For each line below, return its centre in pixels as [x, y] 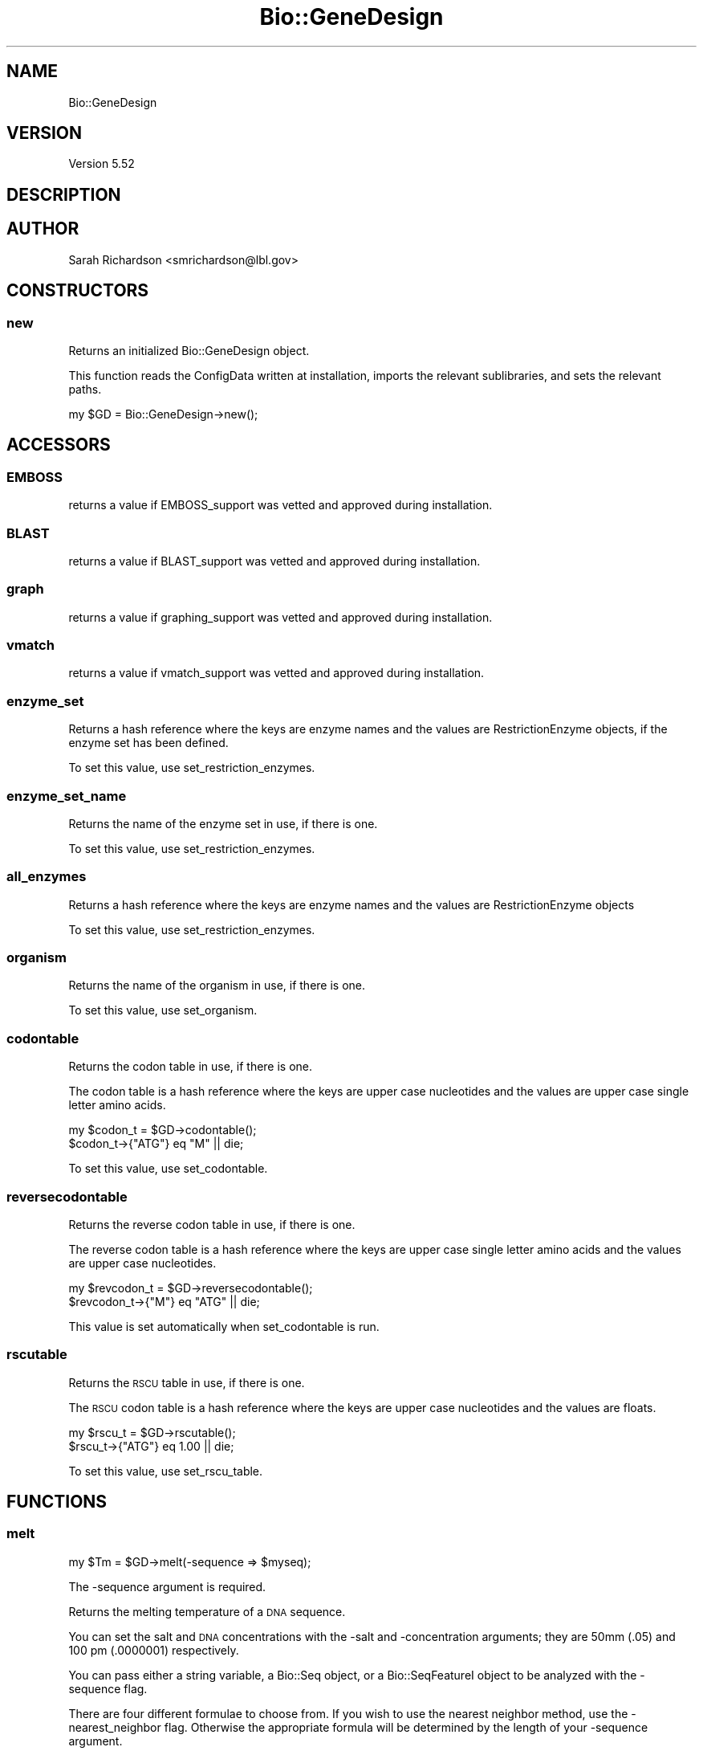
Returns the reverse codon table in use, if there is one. [212, 1224]
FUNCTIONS [57, 1502]
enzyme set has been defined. [148, 743]
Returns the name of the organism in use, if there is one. [217, 986]
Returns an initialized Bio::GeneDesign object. [189, 350]
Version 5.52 [102, 164]
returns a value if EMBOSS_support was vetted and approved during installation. [280, 505]
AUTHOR [43, 229]
